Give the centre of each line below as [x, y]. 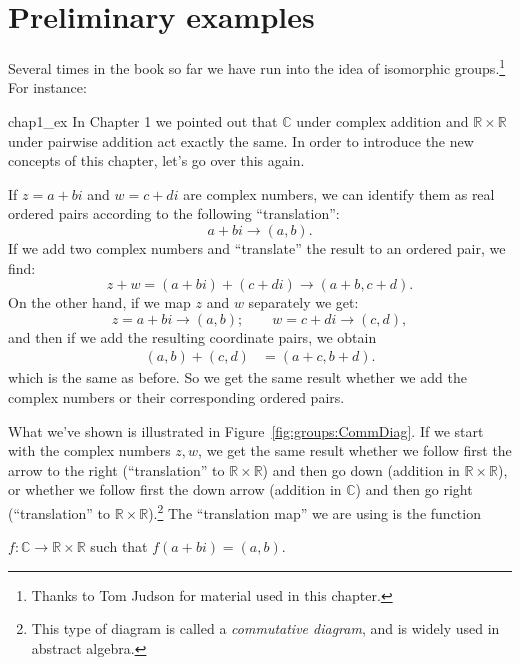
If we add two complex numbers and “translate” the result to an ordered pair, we [257, 247]
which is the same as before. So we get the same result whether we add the [237, 377]
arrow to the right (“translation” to [116, 469]
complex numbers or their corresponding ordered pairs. [176, 396]
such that [119, 546]
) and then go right [414, 489]
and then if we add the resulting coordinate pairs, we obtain [192, 336]
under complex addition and [382, 120]
